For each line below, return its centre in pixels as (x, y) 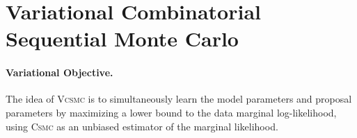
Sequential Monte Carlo (122, 38)
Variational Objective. (59, 72)
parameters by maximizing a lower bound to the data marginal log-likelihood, (171, 112)
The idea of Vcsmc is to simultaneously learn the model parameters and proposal (179, 99)
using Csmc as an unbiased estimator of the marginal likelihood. (142, 126)
